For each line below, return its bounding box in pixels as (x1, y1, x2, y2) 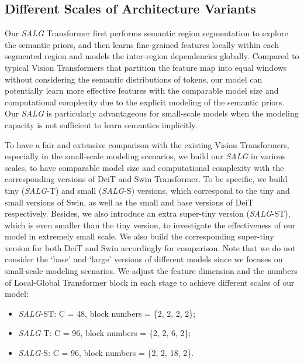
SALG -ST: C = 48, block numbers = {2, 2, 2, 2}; (18, 307, 196, 319)
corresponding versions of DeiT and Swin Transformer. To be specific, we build (5, 173, 288, 185)
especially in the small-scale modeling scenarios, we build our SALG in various (5, 150, 286, 162)
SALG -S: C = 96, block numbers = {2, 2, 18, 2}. (18, 347, 194, 359)
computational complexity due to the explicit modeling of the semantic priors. (5, 95, 285, 108)
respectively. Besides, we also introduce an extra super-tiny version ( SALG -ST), (5, 207, 291, 220)
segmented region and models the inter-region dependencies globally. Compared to (5, 50, 299, 62)
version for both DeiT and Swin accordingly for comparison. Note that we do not (5, 241, 296, 254)
